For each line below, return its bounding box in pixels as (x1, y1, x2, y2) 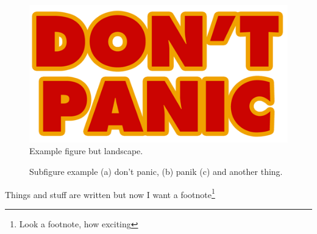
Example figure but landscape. (29, 144, 143, 157)
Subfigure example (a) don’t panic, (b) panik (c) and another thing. (29, 165, 283, 177)
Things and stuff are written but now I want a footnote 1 (5, 186, 215, 200)
